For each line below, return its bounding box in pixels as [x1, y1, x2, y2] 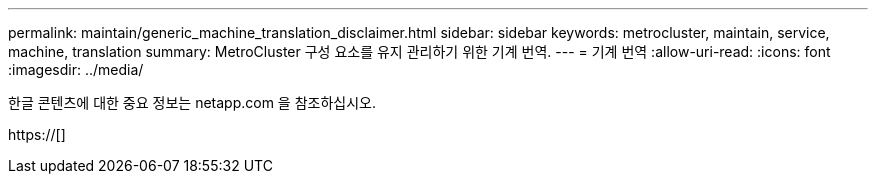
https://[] [8, 126, 66, 143]
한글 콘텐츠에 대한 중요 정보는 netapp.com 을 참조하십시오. [8, 94, 376, 111]
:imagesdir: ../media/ [8, 61, 144, 78]
